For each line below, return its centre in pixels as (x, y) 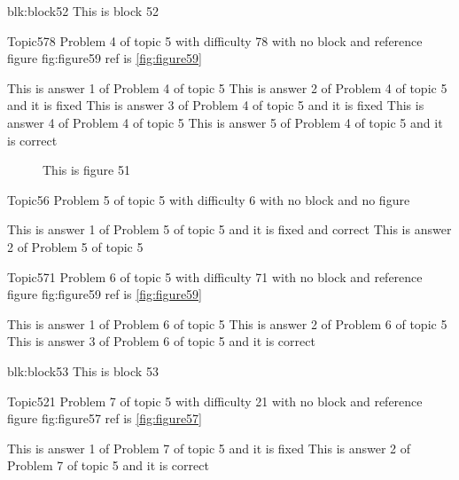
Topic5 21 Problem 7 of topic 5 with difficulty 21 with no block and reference (215, 401)
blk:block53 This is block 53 (83, 370)
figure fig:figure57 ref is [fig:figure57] (105, 418)
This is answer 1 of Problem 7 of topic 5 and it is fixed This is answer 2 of (209, 448)
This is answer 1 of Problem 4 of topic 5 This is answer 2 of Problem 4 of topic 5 (227, 87)
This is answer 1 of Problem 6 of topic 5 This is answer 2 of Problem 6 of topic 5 (227, 323)
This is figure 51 (86, 170)
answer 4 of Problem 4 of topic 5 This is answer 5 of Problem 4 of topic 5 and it (225, 122)
